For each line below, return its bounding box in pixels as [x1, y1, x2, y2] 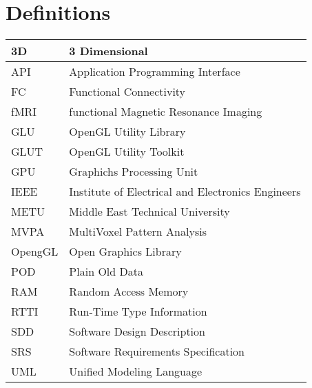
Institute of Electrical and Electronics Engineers [69, 183, 301, 199]
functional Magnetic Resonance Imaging [69, 103, 262, 119]
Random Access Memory [69, 283, 189, 299]
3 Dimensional [69, 42, 148, 59]
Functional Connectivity [69, 83, 186, 99]
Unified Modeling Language [69, 363, 202, 379]
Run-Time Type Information [69, 303, 207, 319]
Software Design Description [69, 323, 205, 339]
